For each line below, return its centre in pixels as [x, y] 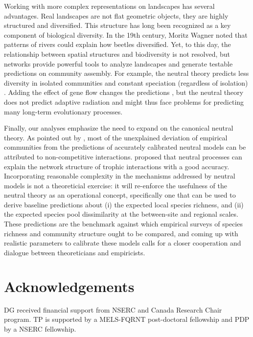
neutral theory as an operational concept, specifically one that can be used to [120, 195]
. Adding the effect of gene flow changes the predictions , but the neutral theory [124, 92]
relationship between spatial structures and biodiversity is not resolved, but [117, 54]
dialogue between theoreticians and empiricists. [75, 252]
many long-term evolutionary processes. [63, 111]
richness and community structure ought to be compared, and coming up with [121, 233]
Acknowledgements [69, 286]
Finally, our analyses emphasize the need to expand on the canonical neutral [119, 128]
